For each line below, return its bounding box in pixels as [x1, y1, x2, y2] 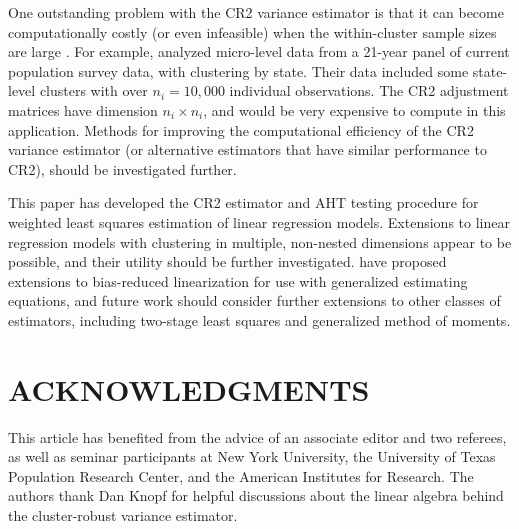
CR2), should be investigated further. [8, 158, 237, 179]
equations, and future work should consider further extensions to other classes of [8, 290, 501, 311]
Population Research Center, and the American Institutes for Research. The [8, 465, 474, 486]
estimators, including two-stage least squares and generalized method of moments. [8, 309, 511, 330]
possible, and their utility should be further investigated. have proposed [8, 251, 447, 272]
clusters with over [39, 80, 148, 101]
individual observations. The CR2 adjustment [229, 80, 509, 101]
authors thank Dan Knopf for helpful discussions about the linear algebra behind [8, 485, 504, 506]
